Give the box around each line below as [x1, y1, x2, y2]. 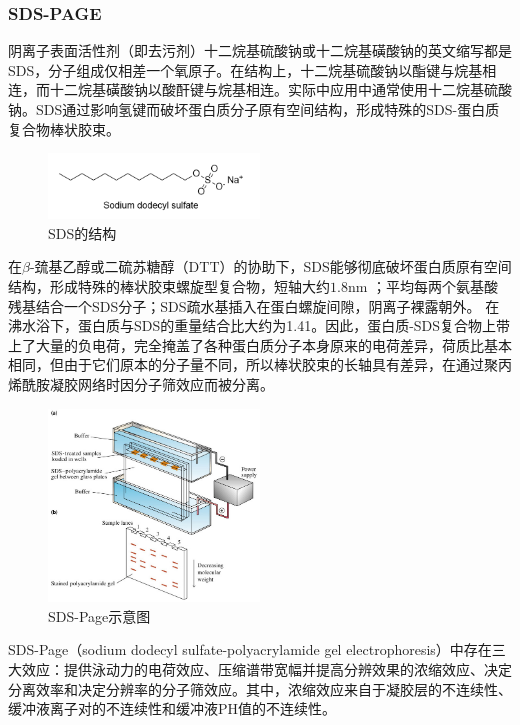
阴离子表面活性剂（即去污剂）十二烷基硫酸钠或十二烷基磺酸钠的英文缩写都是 [8, 40, 512, 61]
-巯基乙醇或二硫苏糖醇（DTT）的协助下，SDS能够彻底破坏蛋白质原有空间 [29, 256, 512, 277]
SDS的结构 [48, 222, 117, 243]
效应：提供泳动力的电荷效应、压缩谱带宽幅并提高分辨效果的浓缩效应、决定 [21, 658, 512, 679]
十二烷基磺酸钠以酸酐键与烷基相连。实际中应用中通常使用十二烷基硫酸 [49, 79, 512, 100]
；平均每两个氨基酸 [372, 276, 499, 297]
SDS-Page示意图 [48, 605, 151, 626]
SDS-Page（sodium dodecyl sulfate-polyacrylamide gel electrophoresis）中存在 [8, 639, 492, 660]
